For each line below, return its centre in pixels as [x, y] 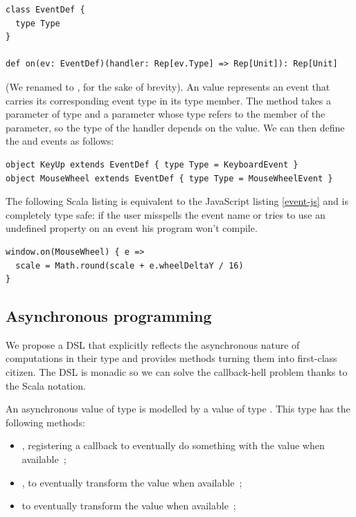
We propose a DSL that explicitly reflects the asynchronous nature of [153, 344]
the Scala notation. [46, 385]
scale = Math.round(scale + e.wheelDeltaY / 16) [130, 265]
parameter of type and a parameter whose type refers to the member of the [166, 114]
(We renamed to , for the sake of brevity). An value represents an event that [168, 86]
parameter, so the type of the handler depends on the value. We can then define [175, 127]
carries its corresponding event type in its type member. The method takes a [168, 100]
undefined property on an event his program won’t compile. [132, 228]
